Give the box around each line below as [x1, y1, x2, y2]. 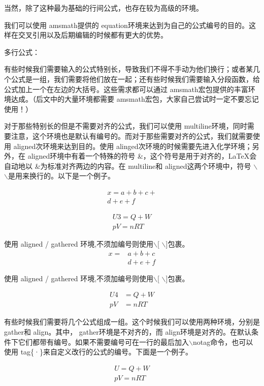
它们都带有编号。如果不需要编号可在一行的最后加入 [18, 336, 189, 347]
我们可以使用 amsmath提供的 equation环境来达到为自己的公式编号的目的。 [4, 19, 249, 30]
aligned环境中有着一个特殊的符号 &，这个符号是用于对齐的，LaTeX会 [27, 151, 257, 161]
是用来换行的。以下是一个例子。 [8, 170, 115, 181]
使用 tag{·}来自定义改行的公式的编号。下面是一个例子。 [4, 346, 192, 357]
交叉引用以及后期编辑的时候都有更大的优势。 [18, 29, 168, 40]
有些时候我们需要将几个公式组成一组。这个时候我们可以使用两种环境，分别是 [4, 316, 260, 327]
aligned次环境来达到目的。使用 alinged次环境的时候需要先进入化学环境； [13, 140, 252, 151]
